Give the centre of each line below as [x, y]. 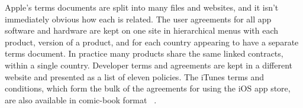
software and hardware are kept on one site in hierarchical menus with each [142, 30]
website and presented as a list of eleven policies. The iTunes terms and [135, 76]
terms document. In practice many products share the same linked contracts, [144, 53]
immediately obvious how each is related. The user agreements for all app [138, 19]
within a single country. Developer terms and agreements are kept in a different [149, 65]
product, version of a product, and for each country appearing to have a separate [152, 42]
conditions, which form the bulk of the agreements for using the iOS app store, [148, 88]
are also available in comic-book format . [81, 99]
